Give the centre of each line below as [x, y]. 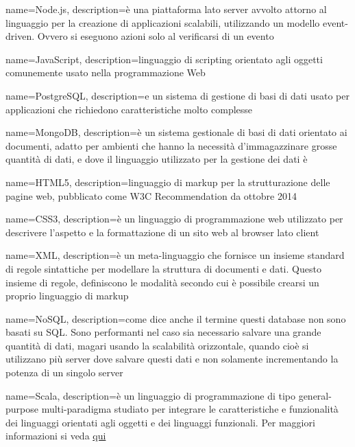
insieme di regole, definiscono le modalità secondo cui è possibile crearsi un [162, 282]
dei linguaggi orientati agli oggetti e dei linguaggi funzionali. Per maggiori [160, 422]
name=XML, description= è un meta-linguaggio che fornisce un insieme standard [175, 255]
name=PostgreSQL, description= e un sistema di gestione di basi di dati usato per [177, 95]
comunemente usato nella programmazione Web [106, 72]
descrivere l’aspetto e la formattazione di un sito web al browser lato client [162, 232]
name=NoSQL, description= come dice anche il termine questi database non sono [176, 318]
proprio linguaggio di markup [67, 296]
